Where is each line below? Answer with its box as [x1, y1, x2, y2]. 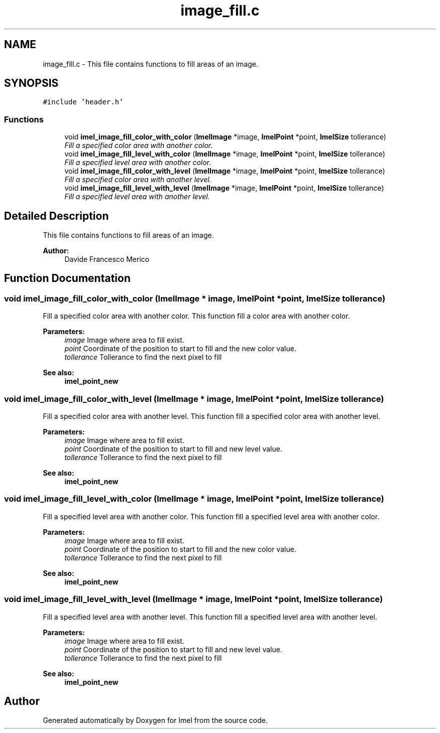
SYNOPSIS [4, 77, 59, 90]
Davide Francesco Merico [64, 255, 150, 264]
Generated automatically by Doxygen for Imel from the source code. [43, 716, 268, 725]
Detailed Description [4, 209, 109, 222]
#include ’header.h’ [43, 98, 124, 106]
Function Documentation [4, 272, 131, 285]
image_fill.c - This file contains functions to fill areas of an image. [43, 59, 259, 68]
